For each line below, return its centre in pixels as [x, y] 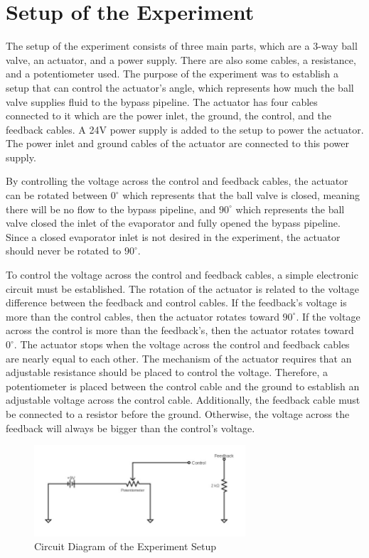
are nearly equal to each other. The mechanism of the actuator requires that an [179, 358]
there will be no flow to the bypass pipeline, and [111, 209]
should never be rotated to [64, 251]
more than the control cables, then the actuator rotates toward [143, 316]
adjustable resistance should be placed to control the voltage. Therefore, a [167, 372]
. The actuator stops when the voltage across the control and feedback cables [182, 344]
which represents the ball [290, 209]
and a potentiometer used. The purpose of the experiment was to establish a [172, 74]
